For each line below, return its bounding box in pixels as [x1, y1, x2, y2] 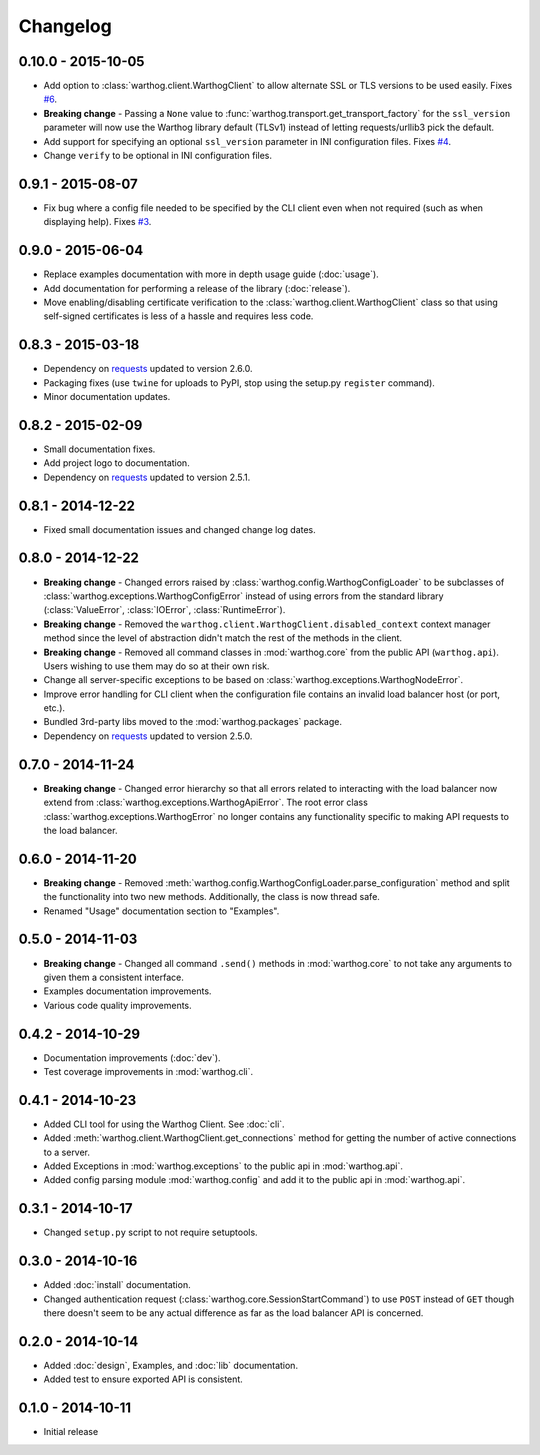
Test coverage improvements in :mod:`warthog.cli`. [43, 1066, 254, 1078]
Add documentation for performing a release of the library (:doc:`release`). [43, 282, 351, 294]
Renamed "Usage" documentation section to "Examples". [43, 905, 280, 917]
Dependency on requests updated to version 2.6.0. [43, 363, 253, 375]
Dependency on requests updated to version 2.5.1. [43, 471, 251, 483]
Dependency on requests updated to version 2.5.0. [43, 730, 253, 742]
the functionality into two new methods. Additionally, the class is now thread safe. [43, 891, 380, 903]
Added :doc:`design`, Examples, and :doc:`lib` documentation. [43, 1359, 299, 1371]
